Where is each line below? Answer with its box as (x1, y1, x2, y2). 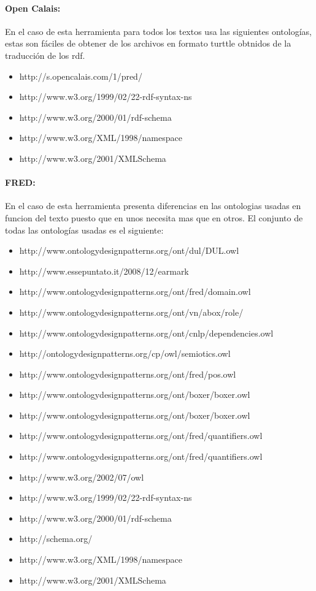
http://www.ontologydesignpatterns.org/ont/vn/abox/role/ (19, 305, 244, 318)
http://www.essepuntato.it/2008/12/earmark (19, 264, 189, 277)
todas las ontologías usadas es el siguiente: (5, 223, 164, 236)
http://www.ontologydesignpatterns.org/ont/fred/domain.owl (19, 285, 251, 298)
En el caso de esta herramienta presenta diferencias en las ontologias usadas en (5, 199, 301, 212)
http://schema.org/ (19, 532, 93, 545)
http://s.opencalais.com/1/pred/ (19, 69, 142, 82)
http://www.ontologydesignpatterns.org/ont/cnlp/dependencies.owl (19, 326, 274, 339)
